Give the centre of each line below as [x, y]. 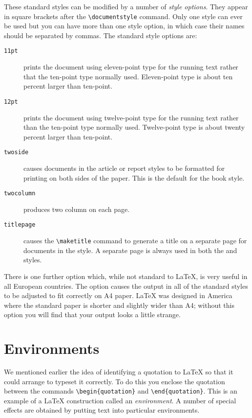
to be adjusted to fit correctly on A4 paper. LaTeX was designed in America [118, 295]
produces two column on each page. [77, 209]
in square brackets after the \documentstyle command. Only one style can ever [123, 16]
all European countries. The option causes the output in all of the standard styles [126, 286]
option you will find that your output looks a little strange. [92, 314]
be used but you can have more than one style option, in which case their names [124, 26]
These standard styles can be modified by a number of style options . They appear [126, 6]
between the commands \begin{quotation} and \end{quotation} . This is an [121, 391]
